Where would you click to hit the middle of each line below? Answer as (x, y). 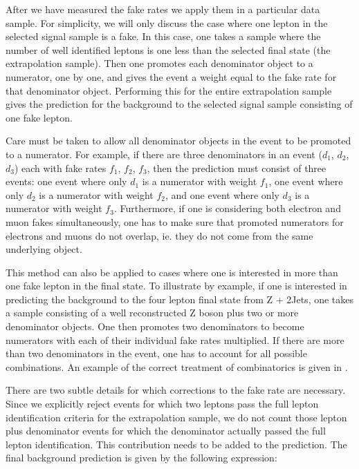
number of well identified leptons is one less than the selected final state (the (168, 49)
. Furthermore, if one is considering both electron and (227, 208)
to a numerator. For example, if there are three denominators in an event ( (164, 154)
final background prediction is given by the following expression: (141, 458)
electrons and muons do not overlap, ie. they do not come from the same (159, 235)
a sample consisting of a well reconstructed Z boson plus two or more (152, 313)
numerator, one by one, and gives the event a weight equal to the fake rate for (171, 76)
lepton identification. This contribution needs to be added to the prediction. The (176, 444)
